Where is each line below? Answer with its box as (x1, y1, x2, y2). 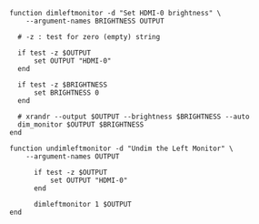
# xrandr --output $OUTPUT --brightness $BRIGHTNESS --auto (17, 112, 250, 121)
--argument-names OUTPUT (25, 152, 120, 161)
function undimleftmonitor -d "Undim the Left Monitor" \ (9, 144, 234, 153)
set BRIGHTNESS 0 (33, 88, 100, 97)
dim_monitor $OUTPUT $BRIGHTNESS (17, 120, 144, 129)
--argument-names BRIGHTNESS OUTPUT (25, 16, 165, 25)
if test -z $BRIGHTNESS (17, 80, 107, 89)
